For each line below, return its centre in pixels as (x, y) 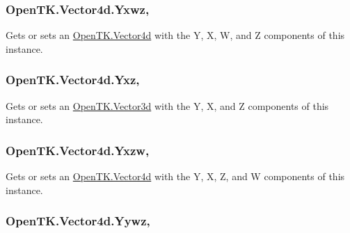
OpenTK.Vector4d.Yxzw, (78, 150)
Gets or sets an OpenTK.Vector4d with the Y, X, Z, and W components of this (175, 176)
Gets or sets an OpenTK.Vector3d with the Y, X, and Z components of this (167, 105)
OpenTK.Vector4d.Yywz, (78, 221)
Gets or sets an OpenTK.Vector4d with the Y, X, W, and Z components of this (175, 35)
